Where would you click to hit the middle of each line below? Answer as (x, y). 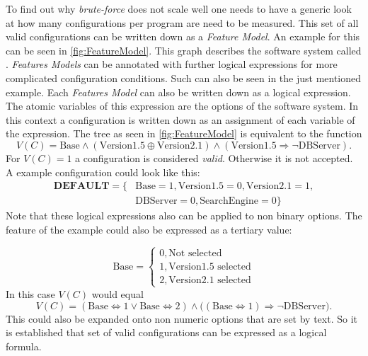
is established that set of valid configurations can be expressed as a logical (166, 332)
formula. (24, 346)
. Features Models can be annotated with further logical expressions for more (172, 64)
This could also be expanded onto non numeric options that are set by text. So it (182, 318)
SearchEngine (229, 201)
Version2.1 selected (210, 280)
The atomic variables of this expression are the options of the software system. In (182, 106)
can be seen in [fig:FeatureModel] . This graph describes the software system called (184, 50)
